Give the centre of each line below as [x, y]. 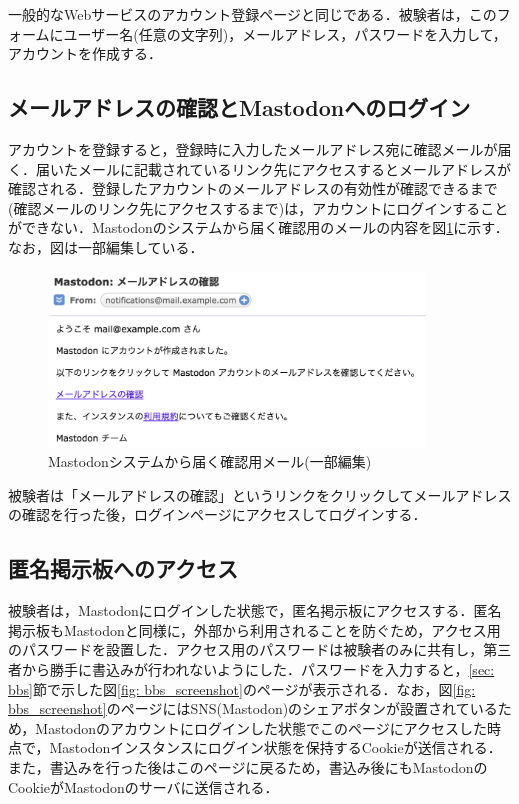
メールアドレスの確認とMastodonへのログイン [239, 107]
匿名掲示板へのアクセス [123, 568]
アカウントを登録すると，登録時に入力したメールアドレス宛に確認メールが [253, 148]
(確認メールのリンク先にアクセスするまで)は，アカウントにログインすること [258, 207]
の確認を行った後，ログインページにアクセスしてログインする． [217, 514]
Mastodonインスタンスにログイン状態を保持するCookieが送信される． [275, 747]
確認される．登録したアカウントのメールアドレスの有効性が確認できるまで [253, 188]
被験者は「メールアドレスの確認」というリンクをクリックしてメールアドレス [260, 494]
